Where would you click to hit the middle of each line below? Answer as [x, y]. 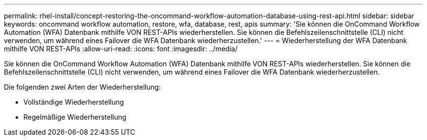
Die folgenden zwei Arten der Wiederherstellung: [82, 87]
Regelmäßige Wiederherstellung [75, 117]
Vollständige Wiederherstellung [74, 102]
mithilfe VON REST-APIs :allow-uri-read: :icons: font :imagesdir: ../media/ [121, 49]
